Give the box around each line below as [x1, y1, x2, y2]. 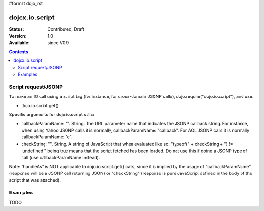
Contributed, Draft [47, 26, 84, 32]
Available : [9, 39, 30, 46]
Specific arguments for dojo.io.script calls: [9, 112, 95, 117]
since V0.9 [47, 39, 69, 46]
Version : [9, 33, 27, 39]
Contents [9, 49, 29, 55]
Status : [9, 26, 24, 32]
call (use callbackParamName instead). [21, 154, 100, 160]
